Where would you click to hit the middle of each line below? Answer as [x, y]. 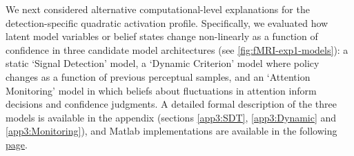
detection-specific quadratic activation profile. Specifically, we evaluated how [167, 22]
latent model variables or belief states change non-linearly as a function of [162, 36]
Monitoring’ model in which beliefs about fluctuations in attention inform [161, 90]
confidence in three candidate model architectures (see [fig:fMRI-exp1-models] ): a [177, 49]
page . [17, 144]
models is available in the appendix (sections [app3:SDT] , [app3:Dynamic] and [171, 117]
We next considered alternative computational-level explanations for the [158, 9]
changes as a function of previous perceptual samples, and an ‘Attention [158, 76]
